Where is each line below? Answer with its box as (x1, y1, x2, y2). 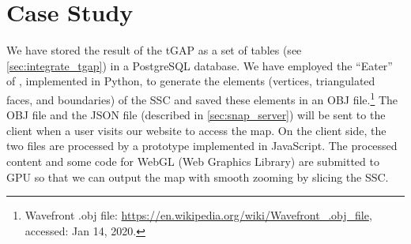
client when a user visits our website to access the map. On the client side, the (6, 122, 386, 138)
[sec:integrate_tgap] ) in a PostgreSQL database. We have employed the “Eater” (6, 57, 393, 73)
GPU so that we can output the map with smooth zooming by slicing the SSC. (6, 168, 389, 185)
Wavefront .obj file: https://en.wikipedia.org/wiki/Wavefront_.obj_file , (25, 207, 372, 223)
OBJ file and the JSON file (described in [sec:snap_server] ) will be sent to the (6, 107, 386, 123)
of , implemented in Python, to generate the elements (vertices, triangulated (6, 73, 375, 89)
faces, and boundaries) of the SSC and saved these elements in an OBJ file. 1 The (6, 88, 398, 107)
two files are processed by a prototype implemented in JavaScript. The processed (6, 137, 398, 154)
